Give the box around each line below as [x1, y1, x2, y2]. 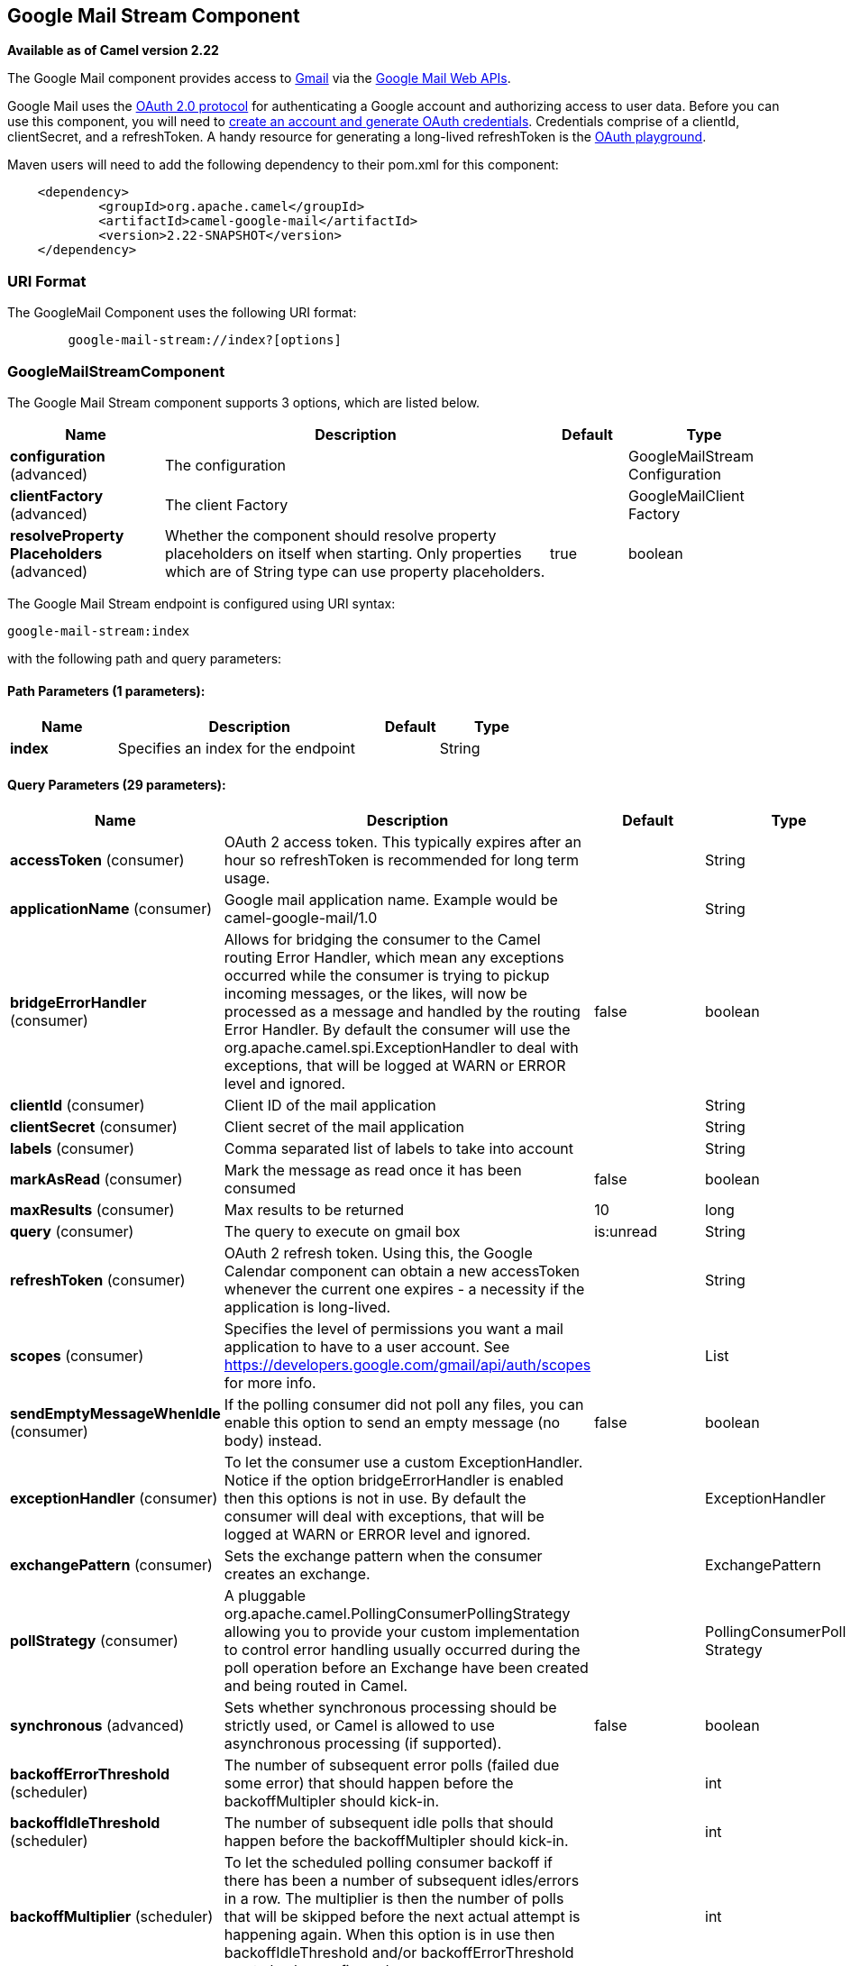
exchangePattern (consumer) [10, 1556, 213, 1575]
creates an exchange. [224, 1565, 371, 1584]
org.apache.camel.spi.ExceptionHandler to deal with [224, 1038, 579, 1057]
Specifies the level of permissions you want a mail [224, 1320, 563, 1339]
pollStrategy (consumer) [10, 1632, 178, 1651]
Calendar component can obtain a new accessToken [224, 1262, 581, 1281]
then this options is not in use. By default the [224, 1489, 526, 1508]
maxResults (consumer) [10, 1201, 175, 1220]
